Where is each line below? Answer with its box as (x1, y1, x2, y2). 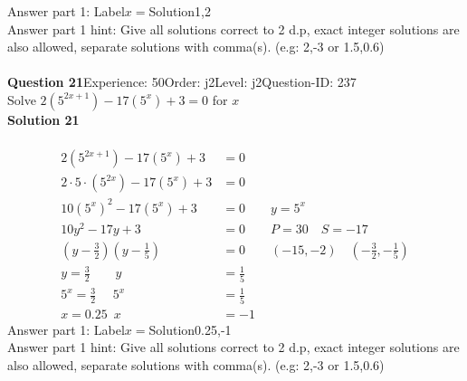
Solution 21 (7, 110, 80, 129)
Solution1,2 (148, 2, 212, 20)
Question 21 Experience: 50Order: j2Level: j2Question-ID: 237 (7, 72, 357, 91)
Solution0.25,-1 (148, 319, 232, 338)
